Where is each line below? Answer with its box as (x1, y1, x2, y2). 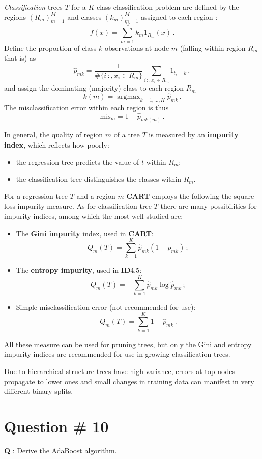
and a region (76, 190, 115, 201)
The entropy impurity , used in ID (16, 265, 131, 275)
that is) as (4, 52, 36, 63)
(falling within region (180, 42, 246, 53)
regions (4, 11, 26, 22)
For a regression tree (4, 190, 68, 201)
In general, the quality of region (4, 129, 103, 140)
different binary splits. (4, 386, 73, 396)
